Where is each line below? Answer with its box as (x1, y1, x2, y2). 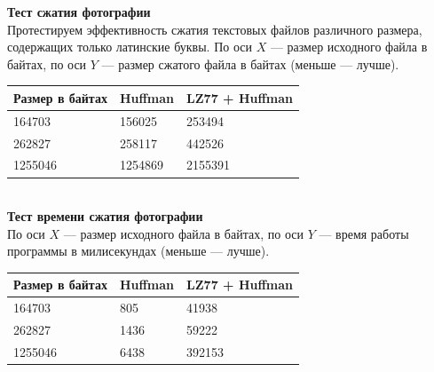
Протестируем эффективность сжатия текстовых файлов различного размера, (7, 20, 422, 38)
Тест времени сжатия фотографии (7, 207, 203, 226)
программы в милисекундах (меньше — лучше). (7, 241, 270, 260)
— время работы (319, 224, 409, 242)
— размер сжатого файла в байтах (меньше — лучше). (101, 54, 399, 73)
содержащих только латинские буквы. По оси (7, 37, 252, 56)
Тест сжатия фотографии (7, 3, 151, 20)
